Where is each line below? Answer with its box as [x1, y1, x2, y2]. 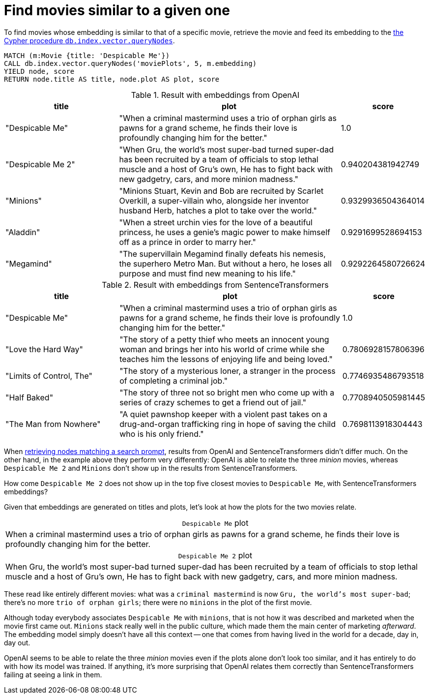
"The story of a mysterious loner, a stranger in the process [119, 365, 336, 376]
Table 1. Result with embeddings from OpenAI [131, 90, 300, 100]
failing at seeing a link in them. [4, 670, 102, 679]
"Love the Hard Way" [5, 344, 83, 354]
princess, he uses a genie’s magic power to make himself [119, 227, 330, 237]
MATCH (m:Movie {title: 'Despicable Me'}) [4, 51, 170, 60]
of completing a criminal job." [119, 375, 228, 386]
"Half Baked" [5, 392, 54, 402]
